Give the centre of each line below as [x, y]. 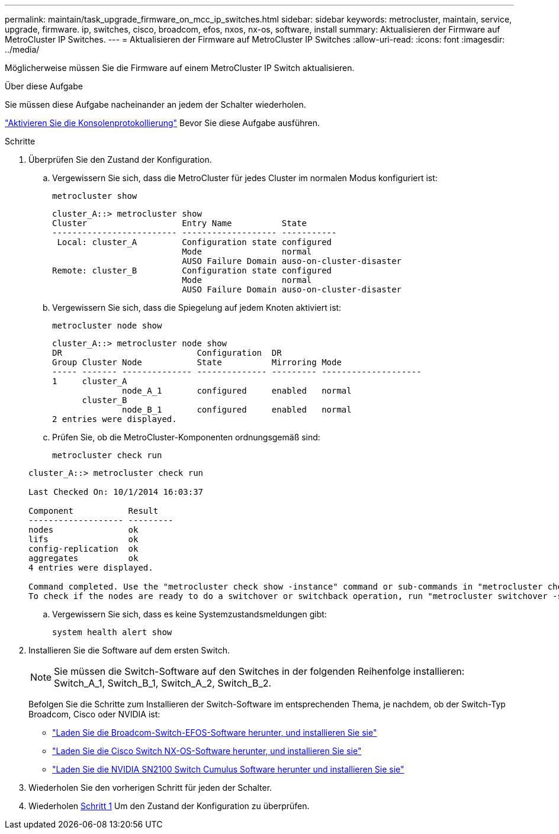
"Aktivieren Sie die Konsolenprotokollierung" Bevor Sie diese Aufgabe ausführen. [162, 123]
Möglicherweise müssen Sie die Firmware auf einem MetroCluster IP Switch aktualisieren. [180, 68]
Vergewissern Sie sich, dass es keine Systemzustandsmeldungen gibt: [189, 614]
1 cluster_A [90, 381]
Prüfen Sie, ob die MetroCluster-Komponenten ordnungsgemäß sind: [186, 437]
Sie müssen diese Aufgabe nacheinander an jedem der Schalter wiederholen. [155, 104]
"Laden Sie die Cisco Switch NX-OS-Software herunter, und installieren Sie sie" [207, 751]
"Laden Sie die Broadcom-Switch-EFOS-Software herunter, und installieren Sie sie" [215, 732]
